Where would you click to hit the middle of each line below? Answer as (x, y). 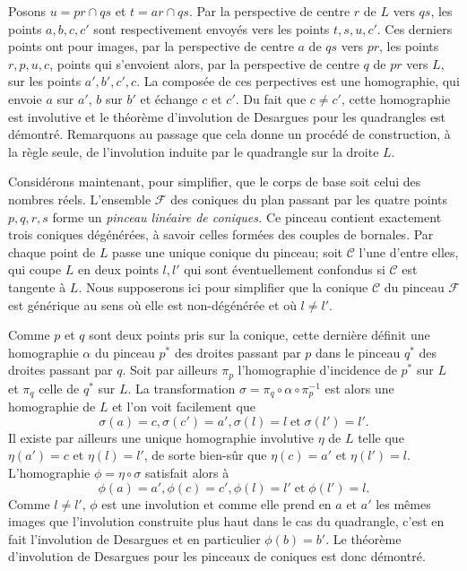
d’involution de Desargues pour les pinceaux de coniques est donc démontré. (217, 556)
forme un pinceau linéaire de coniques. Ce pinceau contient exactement (247, 216)
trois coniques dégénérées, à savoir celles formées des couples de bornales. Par (221, 234)
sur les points (45, 81)
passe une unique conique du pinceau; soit (228, 251)
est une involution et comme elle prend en (216, 503)
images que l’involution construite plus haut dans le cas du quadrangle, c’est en (226, 521)
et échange (169, 98)
